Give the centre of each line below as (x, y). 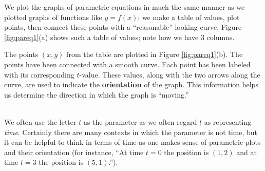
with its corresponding (39, 74)
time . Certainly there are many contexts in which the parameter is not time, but (131, 132)
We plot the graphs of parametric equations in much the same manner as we (125, 7)
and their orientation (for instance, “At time (74, 152)
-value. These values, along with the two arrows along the (170, 74)
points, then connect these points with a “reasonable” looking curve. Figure (123, 27)
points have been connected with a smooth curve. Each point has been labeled (127, 64)
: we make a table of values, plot (189, 17)
